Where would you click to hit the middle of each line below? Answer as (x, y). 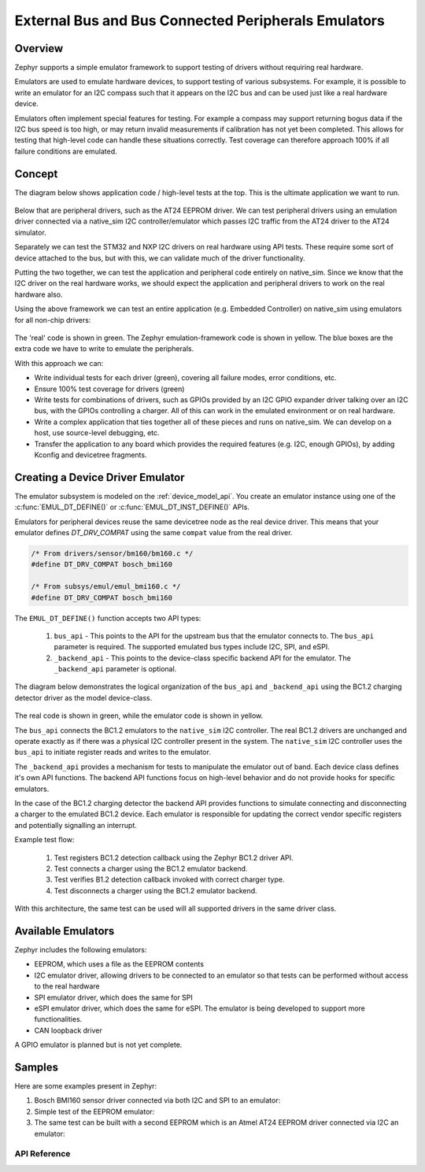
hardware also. (39, 294)
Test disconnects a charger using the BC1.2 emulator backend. (155, 890)
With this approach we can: (59, 363)
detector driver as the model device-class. (83, 697)
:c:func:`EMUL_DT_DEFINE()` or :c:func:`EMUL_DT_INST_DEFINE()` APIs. (132, 507)
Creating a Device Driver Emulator (100, 477)
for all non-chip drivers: (53, 320)
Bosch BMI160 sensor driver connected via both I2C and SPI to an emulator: (157, 1100)
